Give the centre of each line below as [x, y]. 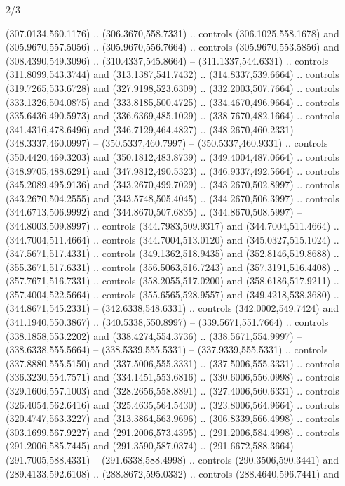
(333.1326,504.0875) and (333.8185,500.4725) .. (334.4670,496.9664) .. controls [172, 101]
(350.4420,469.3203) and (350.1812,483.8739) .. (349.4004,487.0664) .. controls [172, 156]
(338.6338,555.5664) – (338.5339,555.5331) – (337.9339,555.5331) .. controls [167, 349]
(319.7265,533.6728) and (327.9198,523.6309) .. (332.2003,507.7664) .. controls [172, 87]
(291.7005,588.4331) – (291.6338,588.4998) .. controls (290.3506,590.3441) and [172, 459]
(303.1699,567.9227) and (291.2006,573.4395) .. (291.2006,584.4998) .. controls [172, 432]
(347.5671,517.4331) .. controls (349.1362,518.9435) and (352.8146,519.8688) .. [172, 253]
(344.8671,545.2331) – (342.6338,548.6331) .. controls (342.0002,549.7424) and [172, 308]
